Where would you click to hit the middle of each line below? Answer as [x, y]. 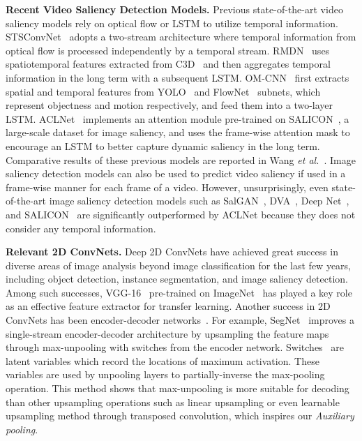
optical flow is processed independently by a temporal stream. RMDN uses [168, 50]
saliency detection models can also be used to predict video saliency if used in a [176, 173]
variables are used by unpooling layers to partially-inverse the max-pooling [165, 374]
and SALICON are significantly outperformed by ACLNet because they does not [181, 214]
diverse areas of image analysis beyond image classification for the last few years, [178, 265]
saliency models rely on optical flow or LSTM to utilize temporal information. [172, 23]
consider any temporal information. [81, 228]
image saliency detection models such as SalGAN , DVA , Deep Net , [199, 201]
